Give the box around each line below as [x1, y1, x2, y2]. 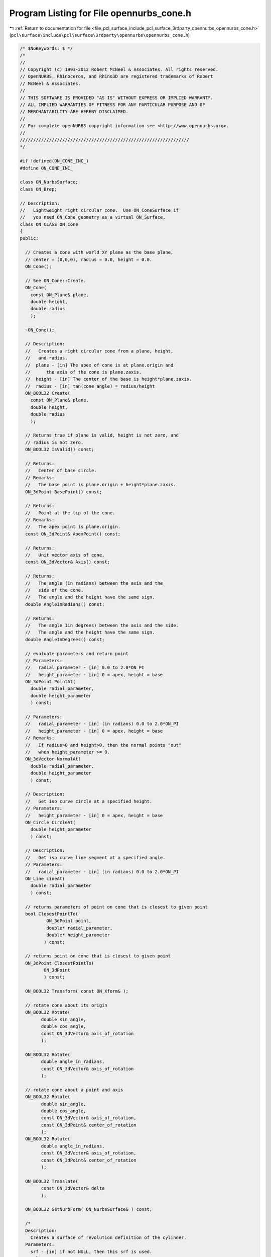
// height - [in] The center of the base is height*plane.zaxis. [25, 376, 192, 382]
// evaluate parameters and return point [25, 651, 129, 656]
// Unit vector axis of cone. [25, 552, 105, 558]
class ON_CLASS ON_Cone [20, 221, 79, 227]
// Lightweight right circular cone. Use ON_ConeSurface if [20, 207, 179, 213]
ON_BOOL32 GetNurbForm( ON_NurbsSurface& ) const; [25, 1207, 153, 1212]
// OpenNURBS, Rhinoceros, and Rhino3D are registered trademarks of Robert [20, 73, 213, 79]
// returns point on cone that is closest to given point [25, 953, 171, 959]
